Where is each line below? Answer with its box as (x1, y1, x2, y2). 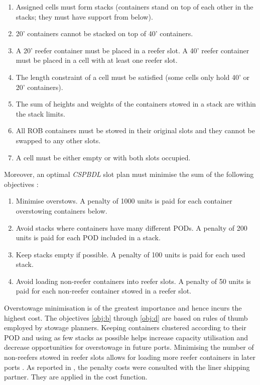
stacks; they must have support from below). (16, 11, 153, 22)
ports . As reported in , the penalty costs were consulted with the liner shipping (4, 361, 250, 372)
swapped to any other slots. (16, 135, 101, 145)
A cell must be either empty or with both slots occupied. (16, 152, 191, 162)
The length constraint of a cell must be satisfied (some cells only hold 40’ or (16, 71, 250, 82)
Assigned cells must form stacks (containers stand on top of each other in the (16, 2, 253, 12)
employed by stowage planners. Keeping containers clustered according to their (4, 322, 246, 333)
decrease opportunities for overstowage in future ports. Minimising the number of (4, 342, 254, 352)
